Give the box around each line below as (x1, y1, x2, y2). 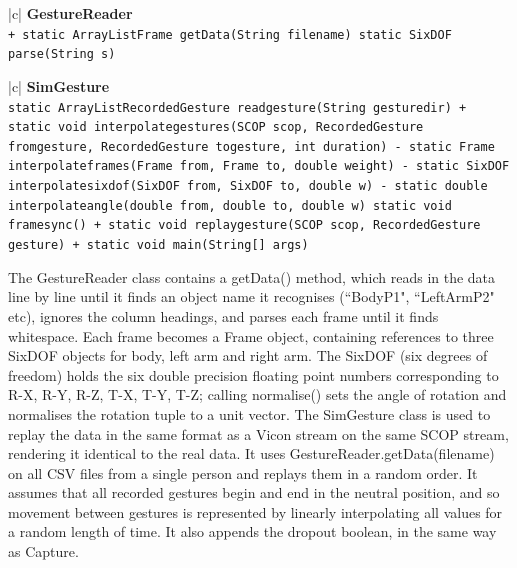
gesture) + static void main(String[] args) (8, 238, 309, 253)
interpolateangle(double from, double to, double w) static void (8, 198, 452, 213)
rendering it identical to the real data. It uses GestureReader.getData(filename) (8, 443, 495, 464)
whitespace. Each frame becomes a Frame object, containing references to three (8, 325, 494, 346)
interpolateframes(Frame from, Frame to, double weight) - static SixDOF (8, 159, 510, 174)
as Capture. (8, 541, 79, 562)
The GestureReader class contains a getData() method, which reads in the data (8, 266, 496, 287)
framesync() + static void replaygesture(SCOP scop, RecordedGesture (8, 218, 481, 233)
